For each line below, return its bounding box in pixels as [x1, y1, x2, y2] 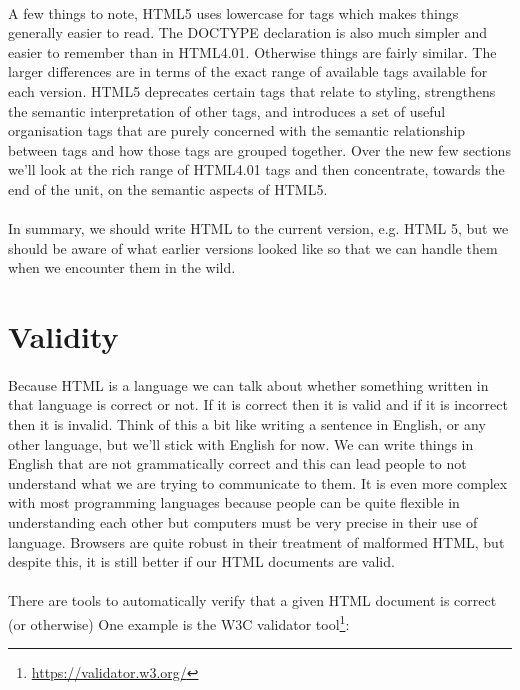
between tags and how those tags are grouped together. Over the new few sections [8, 139, 511, 160]
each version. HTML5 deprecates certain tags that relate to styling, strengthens [8, 80, 496, 101]
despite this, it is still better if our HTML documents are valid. [8, 551, 395, 572]
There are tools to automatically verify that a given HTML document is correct [8, 590, 497, 611]
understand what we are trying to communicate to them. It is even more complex [8, 472, 508, 493]
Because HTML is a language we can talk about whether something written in [8, 374, 489, 395]
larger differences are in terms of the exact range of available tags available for [8, 61, 488, 82]
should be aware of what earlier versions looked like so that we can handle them [8, 237, 498, 258]
